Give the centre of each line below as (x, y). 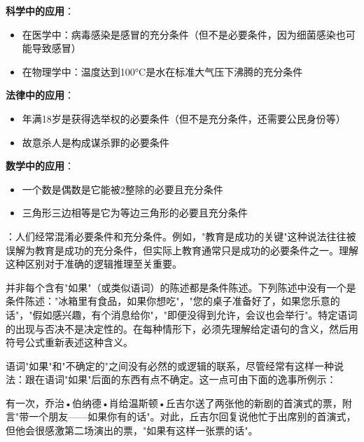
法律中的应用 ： (40, 95)
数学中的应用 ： (40, 166)
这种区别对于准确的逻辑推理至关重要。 (94, 264)
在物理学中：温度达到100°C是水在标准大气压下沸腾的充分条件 (162, 71)
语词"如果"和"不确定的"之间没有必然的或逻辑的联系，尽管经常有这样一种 (170, 365)
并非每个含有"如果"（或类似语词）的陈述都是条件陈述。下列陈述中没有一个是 (181, 287)
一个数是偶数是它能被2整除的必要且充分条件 (122, 189)
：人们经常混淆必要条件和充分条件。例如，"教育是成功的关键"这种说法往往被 (181, 236)
